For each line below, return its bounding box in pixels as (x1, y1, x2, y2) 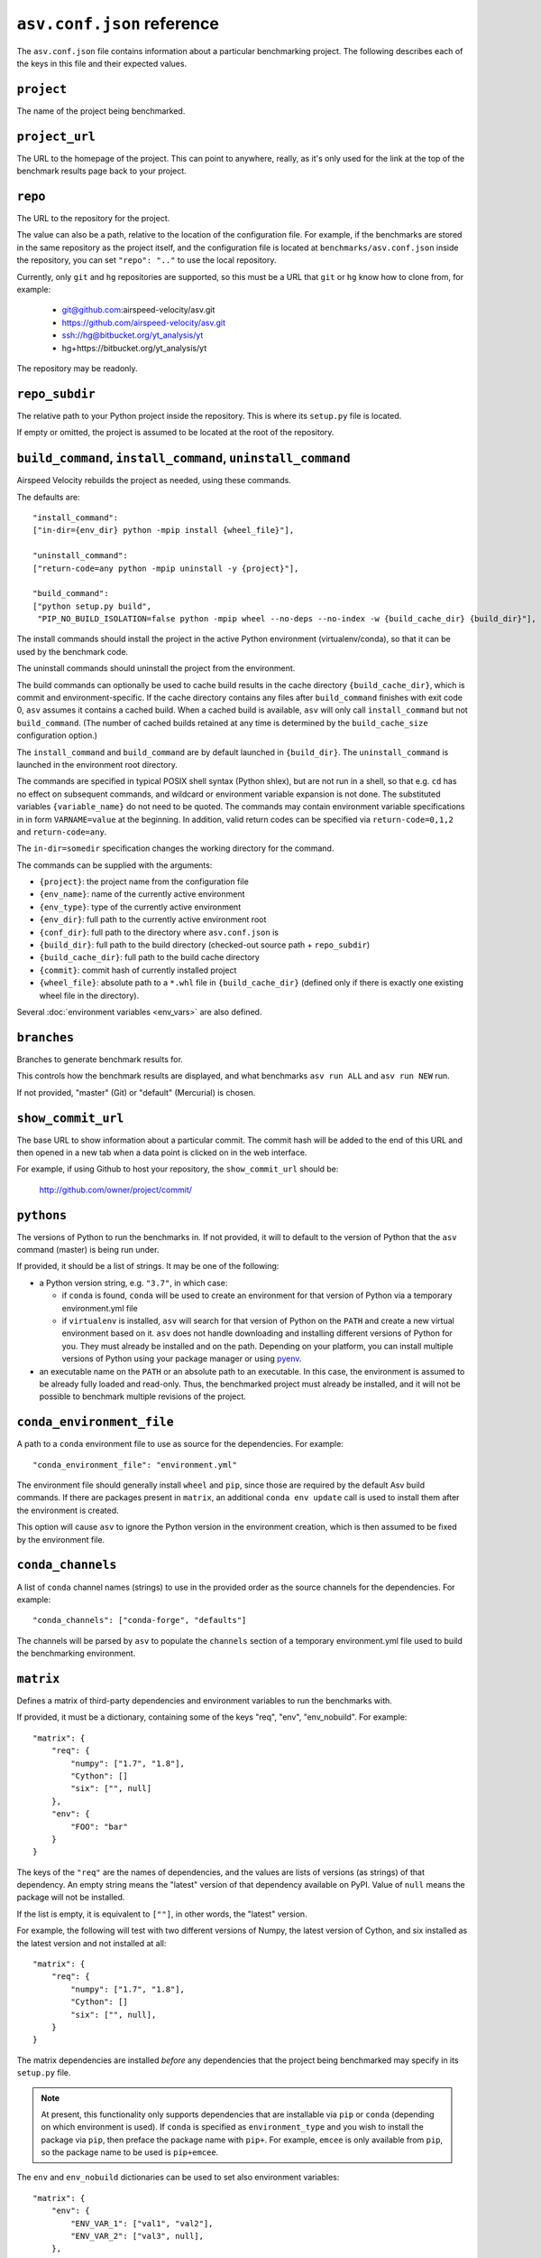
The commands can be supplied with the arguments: (16, 859, 213, 871)
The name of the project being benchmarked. (16, 105, 186, 117)
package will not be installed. (16, 1892, 125, 1903)
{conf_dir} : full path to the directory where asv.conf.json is (39, 927, 280, 938)
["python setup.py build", (32, 601, 152, 611)
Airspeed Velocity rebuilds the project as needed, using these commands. (16, 475, 292, 486)
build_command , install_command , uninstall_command (16, 451, 351, 466)
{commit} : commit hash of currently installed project (39, 965, 237, 975)
